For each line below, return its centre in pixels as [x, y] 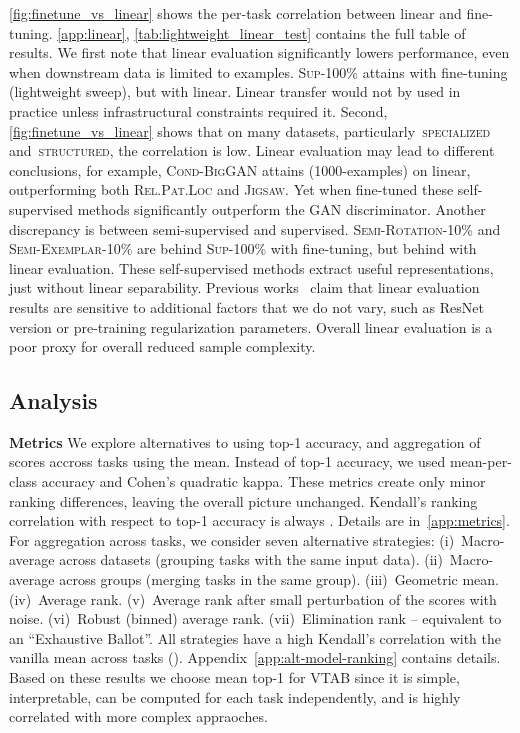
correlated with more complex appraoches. [138, 716]
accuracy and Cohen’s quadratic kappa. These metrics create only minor [263, 481]
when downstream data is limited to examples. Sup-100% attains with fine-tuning [258, 71]
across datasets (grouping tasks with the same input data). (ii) [251, 559]
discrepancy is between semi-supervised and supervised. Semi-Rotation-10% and [255, 228]
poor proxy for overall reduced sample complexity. [162, 346]
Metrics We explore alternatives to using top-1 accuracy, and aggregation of [245, 441]
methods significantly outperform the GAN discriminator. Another [281, 208]
